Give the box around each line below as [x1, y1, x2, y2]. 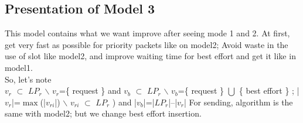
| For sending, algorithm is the [184, 95, 293, 108]
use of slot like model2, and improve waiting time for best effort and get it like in [5, 50, 296, 62]
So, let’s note [5, 73, 52, 85]
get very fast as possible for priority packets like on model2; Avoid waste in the [5, 38, 288, 50]
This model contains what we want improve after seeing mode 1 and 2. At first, [5, 27, 290, 39]
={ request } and [59, 84, 121, 97]
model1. [5, 61, 33, 73]
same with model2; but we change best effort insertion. [5, 107, 202, 119]
